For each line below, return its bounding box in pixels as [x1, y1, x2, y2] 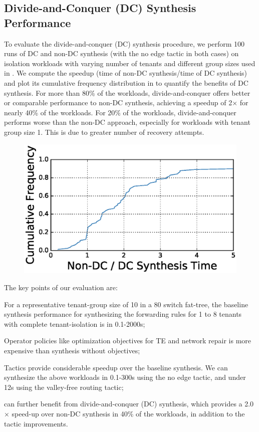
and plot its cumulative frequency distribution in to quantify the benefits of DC [4, 77, 248, 88]
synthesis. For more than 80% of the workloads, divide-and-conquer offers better [4, 87, 250, 98]
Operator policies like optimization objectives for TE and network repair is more [4, 335, 251, 346]
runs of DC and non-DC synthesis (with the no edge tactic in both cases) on [4, 48, 239, 59]
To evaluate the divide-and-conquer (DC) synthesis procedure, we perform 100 [4, 38, 245, 49]
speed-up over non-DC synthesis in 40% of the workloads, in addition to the [12, 408, 245, 419]
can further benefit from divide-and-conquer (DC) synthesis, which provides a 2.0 [4, 398, 254, 409]
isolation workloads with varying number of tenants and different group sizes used [4, 58, 255, 68]
